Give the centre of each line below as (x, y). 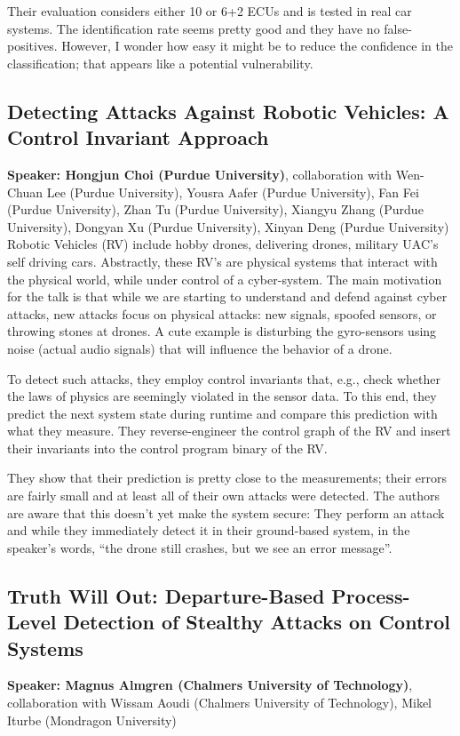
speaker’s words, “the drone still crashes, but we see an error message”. (200, 547)
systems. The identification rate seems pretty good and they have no (194, 28)
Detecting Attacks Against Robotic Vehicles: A (228, 111)
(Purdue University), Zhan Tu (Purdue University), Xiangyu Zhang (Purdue (215, 209)
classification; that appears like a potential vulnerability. (160, 63)
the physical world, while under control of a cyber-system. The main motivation (225, 279)
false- (398, 28)
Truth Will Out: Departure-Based (166, 595)
